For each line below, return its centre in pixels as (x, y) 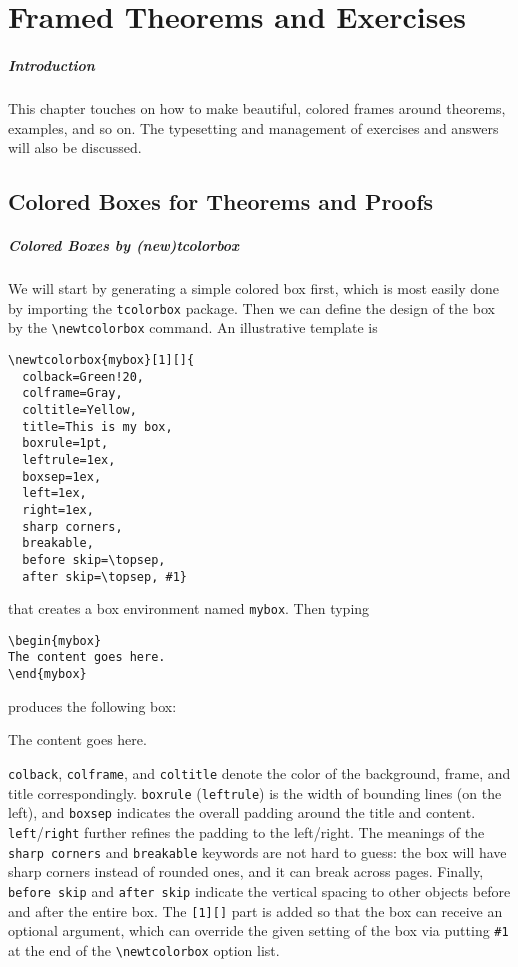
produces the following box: (92, 705)
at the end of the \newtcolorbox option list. (144, 949)
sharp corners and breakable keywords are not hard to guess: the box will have (257, 851)
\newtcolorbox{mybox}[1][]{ (101, 359)
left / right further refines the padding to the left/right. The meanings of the (246, 831)
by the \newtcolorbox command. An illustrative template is (193, 327)
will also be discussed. (75, 147)
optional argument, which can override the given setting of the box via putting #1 (258, 930)
